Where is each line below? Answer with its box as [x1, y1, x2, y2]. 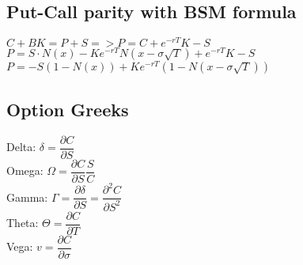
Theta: [6, 214, 39, 231]
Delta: [6, 138, 36, 155]
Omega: [6, 162, 44, 179]
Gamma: [6, 188, 48, 205]
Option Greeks [6, 97, 129, 121]
